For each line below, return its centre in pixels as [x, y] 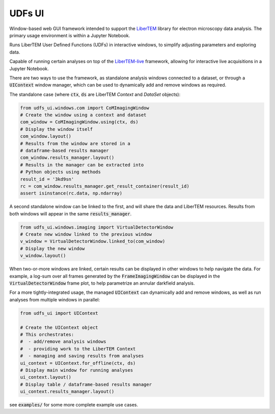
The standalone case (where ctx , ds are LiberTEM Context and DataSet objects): [95, 94]
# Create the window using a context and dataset [83, 115]
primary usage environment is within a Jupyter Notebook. [70, 35]
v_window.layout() [43, 256]
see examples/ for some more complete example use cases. [74, 405]
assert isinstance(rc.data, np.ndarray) [71, 193]
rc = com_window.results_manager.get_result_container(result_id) [105, 186]
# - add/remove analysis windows [63, 342]
